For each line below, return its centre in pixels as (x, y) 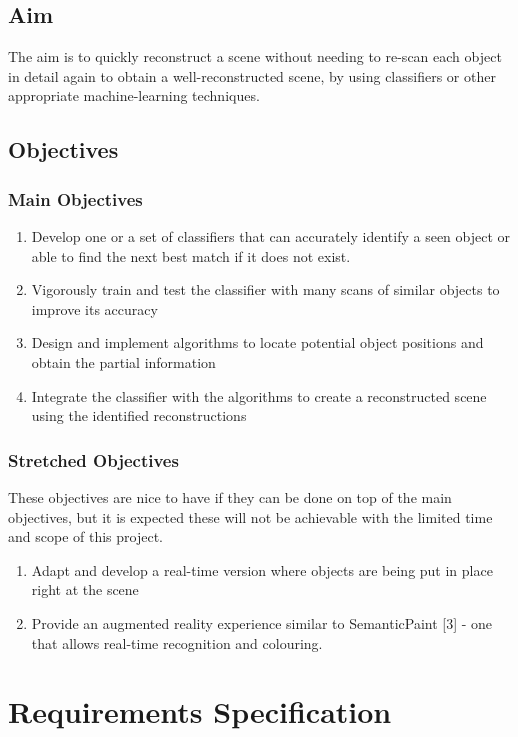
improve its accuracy (94, 308)
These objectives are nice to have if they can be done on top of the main (230, 496)
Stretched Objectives (93, 459)
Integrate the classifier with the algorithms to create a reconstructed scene (259, 395)
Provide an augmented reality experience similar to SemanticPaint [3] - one (262, 622)
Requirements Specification (200, 711)
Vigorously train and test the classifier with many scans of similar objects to (265, 289)
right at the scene (85, 589)
